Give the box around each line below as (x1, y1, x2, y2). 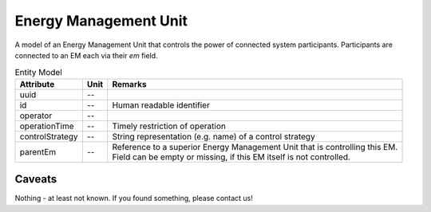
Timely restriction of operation (112, 120, 227, 132)
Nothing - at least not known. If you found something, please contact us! (14, 194, 253, 203)
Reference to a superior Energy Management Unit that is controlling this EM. (112, 141, 398, 152)
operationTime (19, 120, 75, 132)
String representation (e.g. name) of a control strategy (112, 131, 315, 142)
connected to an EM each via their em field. (14, 50, 159, 60)
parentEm (19, 146, 57, 157)
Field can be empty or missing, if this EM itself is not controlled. (112, 151, 351, 163)
